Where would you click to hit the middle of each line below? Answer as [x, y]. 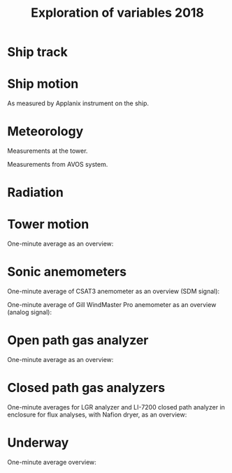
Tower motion [48, 224]
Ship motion [43, 84]
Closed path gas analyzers [86, 388]
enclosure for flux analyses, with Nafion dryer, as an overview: [97, 414]
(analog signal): [30, 313]
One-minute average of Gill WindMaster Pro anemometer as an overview [112, 305]
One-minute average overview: [52, 462]
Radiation [36, 193]
